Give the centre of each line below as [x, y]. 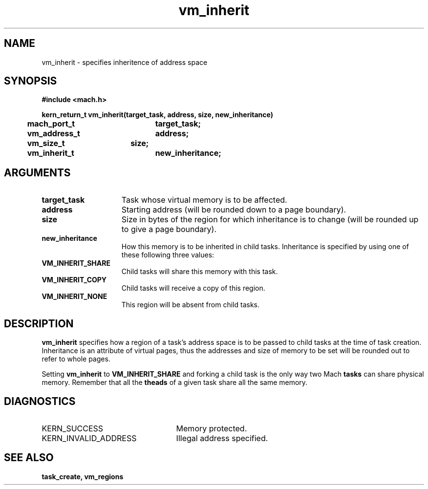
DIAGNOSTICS [40, 401]
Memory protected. [212, 428]
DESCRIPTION [39, 323]
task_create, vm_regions [83, 476]
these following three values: [168, 255]
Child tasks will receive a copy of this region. [193, 288]
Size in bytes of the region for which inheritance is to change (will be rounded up [270, 220]
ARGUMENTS [37, 172]
